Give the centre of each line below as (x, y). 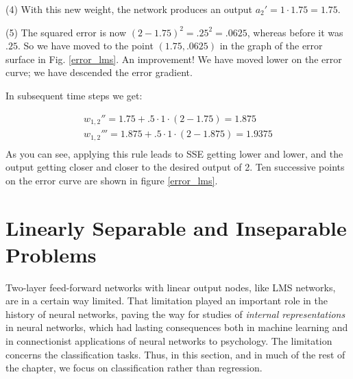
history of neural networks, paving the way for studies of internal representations (175, 314)
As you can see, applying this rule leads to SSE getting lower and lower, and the (174, 153)
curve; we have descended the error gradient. (99, 72)
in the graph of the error (271, 46)
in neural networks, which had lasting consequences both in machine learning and (177, 327)
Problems (51, 254)
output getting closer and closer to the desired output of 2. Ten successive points (175, 167)
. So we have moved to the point (85, 46)
